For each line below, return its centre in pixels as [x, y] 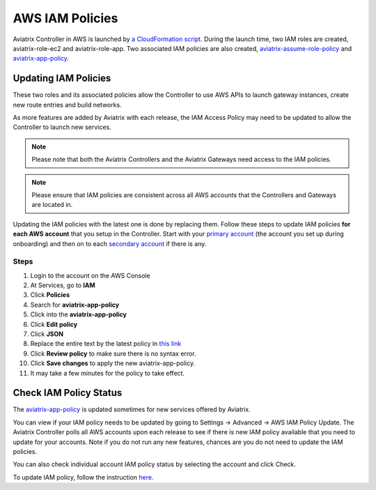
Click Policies [50, 295]
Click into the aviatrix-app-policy [79, 314]
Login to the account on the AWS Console [90, 275]
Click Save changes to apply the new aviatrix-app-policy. [112, 363]
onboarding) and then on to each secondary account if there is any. [110, 243]
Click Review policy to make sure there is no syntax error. [113, 353]
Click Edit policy [54, 324]
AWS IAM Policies [65, 18]
